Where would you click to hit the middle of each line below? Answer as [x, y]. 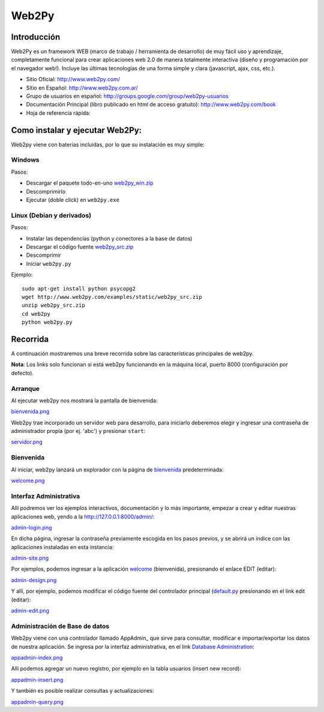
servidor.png [27, 442]
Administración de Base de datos [60, 626]
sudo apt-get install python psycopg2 [79, 288]
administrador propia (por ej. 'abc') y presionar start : [78, 431]
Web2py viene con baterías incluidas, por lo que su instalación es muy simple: [108, 144]
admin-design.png [34, 580]
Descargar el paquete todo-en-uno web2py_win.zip [90, 183]
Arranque [25, 388]
